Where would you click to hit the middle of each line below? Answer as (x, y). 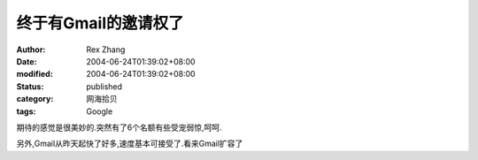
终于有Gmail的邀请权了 (100, 23)
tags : (26, 111)
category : (35, 99)
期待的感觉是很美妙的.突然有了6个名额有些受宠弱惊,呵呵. (119, 127)
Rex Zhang (106, 50)
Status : (30, 86)
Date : (27, 61)
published (104, 86)
